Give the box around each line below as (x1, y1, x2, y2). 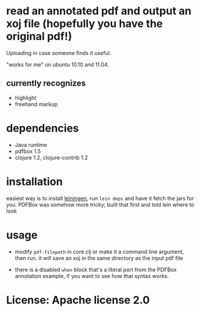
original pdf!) (6, 30, 72, 43)
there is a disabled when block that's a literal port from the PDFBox (14, 266, 177, 273)
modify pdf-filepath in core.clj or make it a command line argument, (14, 248, 184, 255)
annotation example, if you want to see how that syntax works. (14, 272, 169, 279)
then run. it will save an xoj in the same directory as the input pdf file (14, 254, 183, 261)
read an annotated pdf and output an (6, 4, 192, 18)
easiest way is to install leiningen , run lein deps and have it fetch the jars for (6, 194, 194, 201)
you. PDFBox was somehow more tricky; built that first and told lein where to (6, 201, 195, 208)
